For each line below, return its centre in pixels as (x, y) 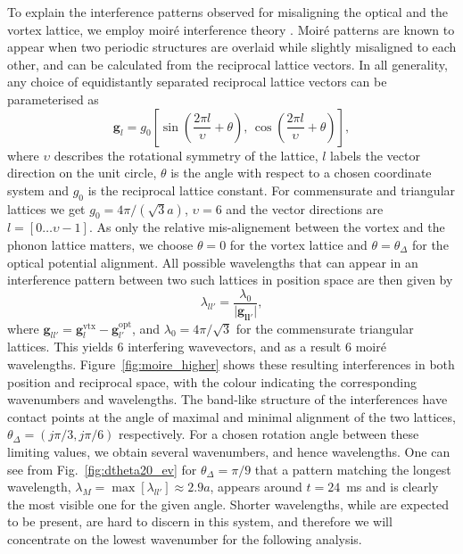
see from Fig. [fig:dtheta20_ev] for (102, 469)
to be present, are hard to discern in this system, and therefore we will (200, 521)
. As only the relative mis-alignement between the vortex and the (267, 227)
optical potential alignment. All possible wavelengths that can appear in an (213, 262)
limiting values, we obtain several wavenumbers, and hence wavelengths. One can (229, 451)
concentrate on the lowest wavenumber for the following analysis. (185, 538)
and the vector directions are (305, 208)
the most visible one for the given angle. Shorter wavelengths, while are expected (228, 504)
